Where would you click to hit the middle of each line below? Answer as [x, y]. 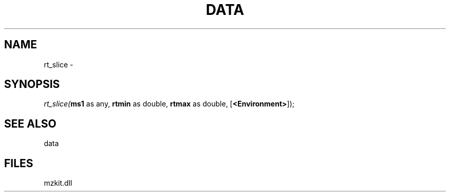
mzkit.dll [58, 183]
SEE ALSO [30, 123]
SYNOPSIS [32, 84]
